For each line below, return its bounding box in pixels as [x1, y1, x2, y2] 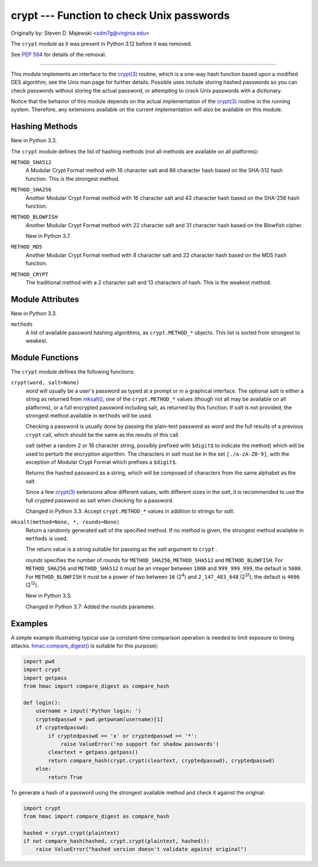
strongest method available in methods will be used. [25, 412, 153, 419]
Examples [11, 619, 48, 629]
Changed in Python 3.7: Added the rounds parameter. [25, 603, 155, 610]
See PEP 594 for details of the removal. [11, 51, 107, 58]
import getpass [23, 675, 67, 681]
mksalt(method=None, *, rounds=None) [11, 519, 120, 525]
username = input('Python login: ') [35, 708, 141, 714]
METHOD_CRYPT [11, 271, 49, 277]
